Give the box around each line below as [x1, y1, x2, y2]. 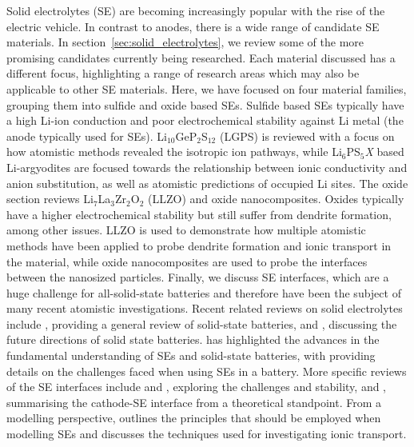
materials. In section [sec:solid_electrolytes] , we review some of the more [6, 34, 364, 50]
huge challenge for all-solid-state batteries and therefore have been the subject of [6, 284, 401, 301]
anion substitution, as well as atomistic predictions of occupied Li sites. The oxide [6, 174, 408, 191]
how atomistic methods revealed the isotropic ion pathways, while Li [6, 143, 342, 160]
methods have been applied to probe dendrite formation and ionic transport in [6, 237, 392, 253]
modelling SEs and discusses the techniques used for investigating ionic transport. [6, 425, 407, 442]
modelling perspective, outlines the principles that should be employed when [6, 409, 381, 426]
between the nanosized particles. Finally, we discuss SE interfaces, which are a [6, 269, 389, 285]
